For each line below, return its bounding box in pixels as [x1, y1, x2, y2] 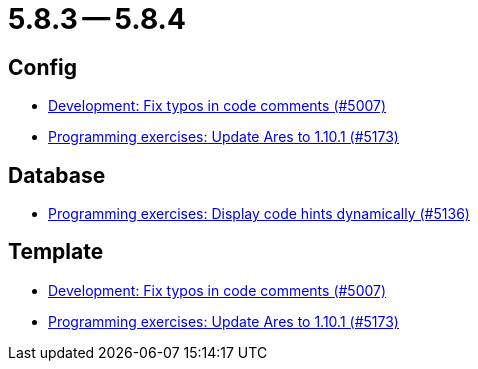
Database [8, 162, 106, 188]
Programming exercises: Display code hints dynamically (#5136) [48, 205, 470, 223]
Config [8, 54, 77, 80]
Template [8, 239, 104, 265]
